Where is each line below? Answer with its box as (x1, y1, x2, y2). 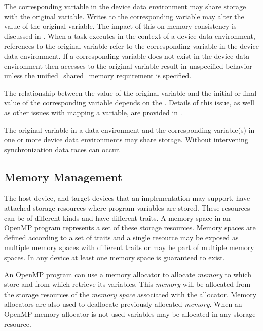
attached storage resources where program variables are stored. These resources (4, 202, 250, 213)
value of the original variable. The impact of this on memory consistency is (4, 21, 237, 31)
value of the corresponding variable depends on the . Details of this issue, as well (4, 97, 254, 108)
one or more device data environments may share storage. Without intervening (4, 134, 248, 145)
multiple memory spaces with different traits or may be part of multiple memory (4, 242, 254, 253)
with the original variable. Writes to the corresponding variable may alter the (4, 11, 244, 21)
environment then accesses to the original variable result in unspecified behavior (4, 60, 252, 71)
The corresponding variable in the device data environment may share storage (4, 1, 246, 11)
